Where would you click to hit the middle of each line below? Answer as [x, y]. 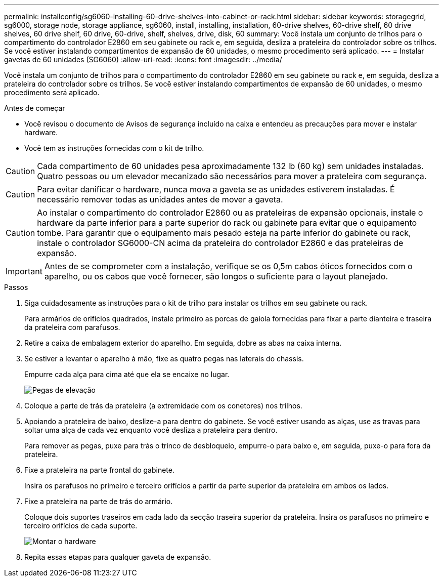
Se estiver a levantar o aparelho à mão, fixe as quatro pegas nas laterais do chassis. [164, 359]
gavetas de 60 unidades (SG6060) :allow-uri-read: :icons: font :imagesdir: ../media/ [143, 59]
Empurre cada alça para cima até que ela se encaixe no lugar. [127, 374]
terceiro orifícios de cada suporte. [81, 526]
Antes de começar [35, 108]
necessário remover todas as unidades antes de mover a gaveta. [160, 199]
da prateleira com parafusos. [72, 327]
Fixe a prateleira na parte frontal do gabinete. [99, 470]
